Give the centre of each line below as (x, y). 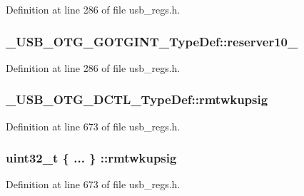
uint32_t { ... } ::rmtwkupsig (91, 158)
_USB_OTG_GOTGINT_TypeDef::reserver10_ (152, 41)
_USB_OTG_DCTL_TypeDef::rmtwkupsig (137, 99)
